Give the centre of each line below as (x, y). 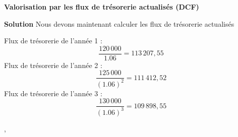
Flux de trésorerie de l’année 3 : (53, 93)
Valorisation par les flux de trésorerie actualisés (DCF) (102, 7)
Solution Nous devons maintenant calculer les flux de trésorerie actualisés (119, 23)
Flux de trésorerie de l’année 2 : (53, 65)
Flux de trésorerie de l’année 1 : (53, 41)
